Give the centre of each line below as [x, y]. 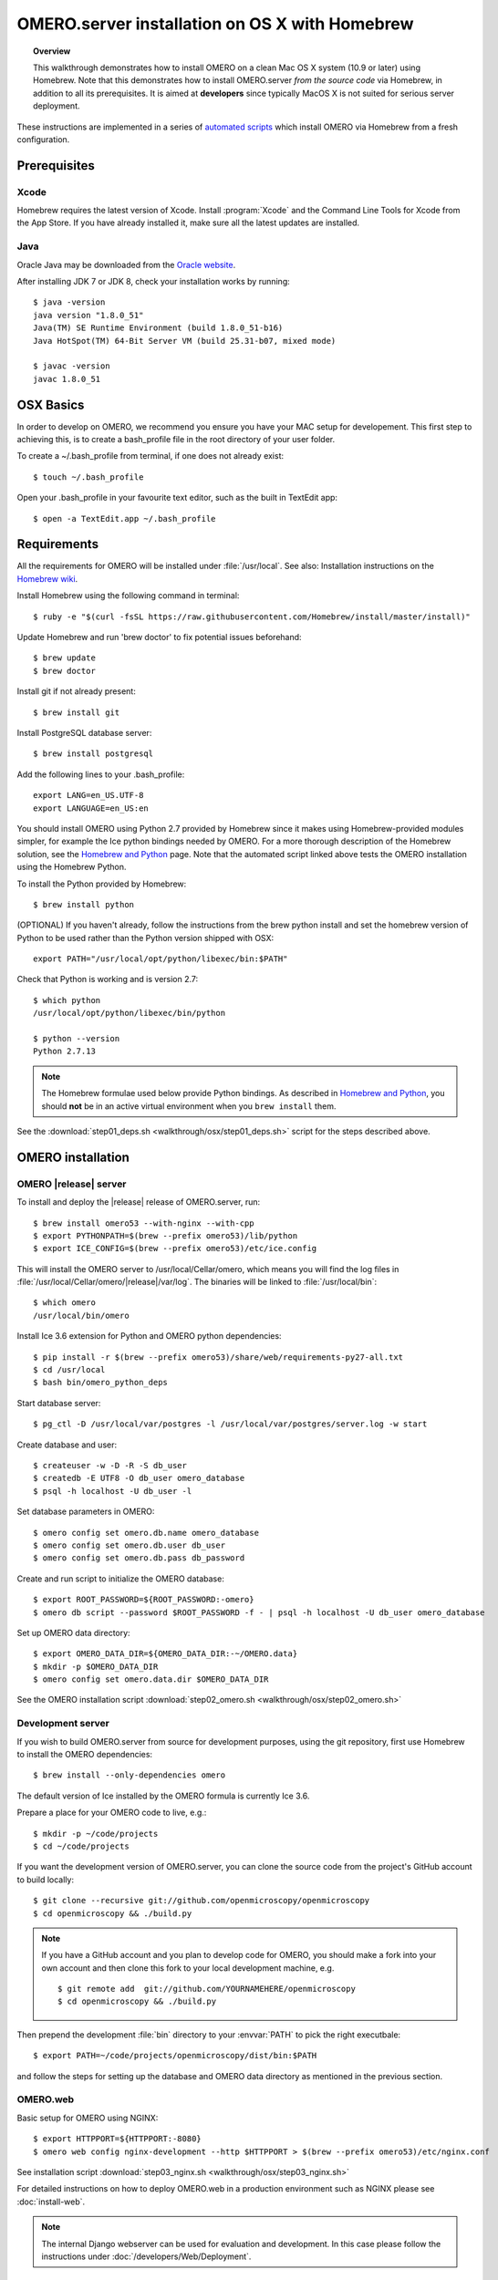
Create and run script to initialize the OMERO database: [121, 1579]
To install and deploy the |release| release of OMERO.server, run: [139, 1202]
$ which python [67, 1000]
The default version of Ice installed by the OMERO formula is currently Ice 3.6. [163, 1796]
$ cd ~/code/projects [81, 1846]
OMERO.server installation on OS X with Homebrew [215, 24]
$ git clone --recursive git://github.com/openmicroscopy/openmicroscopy [202, 1901]
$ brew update [64, 658]
